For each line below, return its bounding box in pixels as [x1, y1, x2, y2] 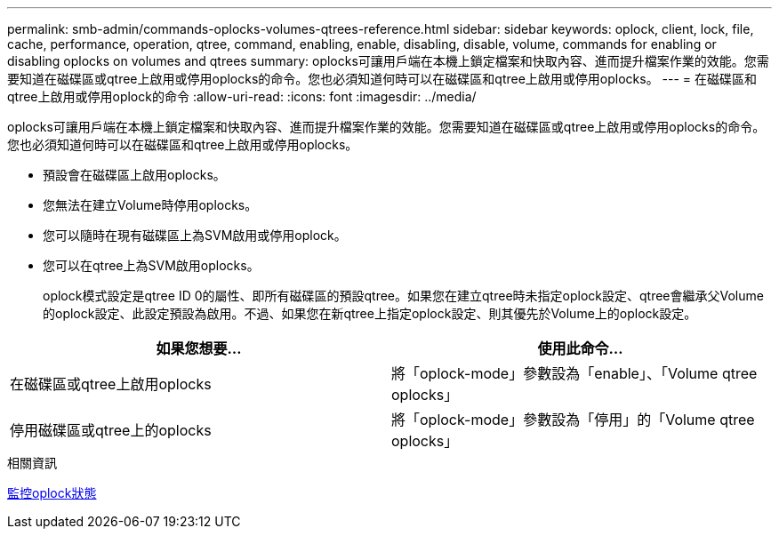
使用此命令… [537, 340, 623, 357]
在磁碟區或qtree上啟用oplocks [10, 375, 212, 393]
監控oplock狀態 [7, 485, 97, 500]
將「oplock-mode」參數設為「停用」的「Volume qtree [391, 411, 755, 428]
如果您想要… [156, 340, 242, 357]
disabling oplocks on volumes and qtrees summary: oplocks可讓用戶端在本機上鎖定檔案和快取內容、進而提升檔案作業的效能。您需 [7, 53, 769, 68]
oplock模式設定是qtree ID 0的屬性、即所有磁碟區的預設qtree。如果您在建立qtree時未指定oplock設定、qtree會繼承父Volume [43, 288, 764, 303]
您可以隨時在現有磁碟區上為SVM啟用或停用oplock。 [43, 228, 347, 243]
